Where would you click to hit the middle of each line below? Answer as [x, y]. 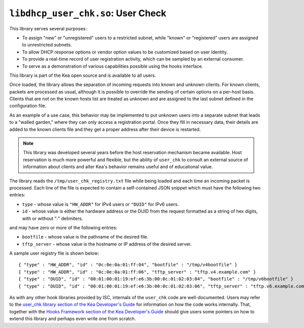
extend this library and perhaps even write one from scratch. [73, 319]
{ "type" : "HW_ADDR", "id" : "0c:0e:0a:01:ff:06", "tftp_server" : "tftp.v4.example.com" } [137, 272]
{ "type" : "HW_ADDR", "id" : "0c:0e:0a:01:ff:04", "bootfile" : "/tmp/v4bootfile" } [128, 265]
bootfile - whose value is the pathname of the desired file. [85, 237]
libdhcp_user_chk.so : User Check [88, 13]
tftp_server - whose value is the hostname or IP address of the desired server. [107, 244]
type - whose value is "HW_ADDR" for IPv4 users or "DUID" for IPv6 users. [101, 204]
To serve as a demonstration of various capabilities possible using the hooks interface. [112, 66]
